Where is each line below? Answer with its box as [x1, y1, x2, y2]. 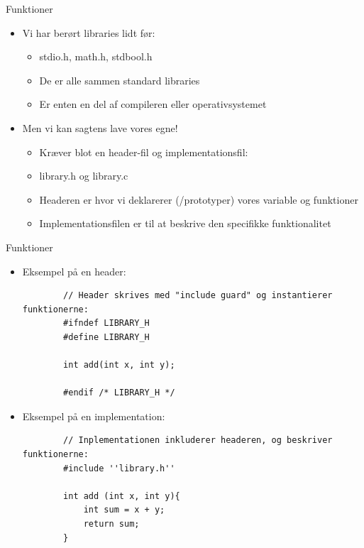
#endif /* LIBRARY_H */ [63, 388, 175, 398]
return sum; [83, 519, 140, 530]
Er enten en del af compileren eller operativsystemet [39, 97, 267, 111]
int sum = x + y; [83, 505, 165, 515]
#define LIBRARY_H [63, 331, 150, 342]
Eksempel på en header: [22, 263, 126, 278]
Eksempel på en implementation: [22, 408, 165, 423]
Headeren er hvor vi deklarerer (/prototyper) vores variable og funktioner [39, 192, 358, 207]
